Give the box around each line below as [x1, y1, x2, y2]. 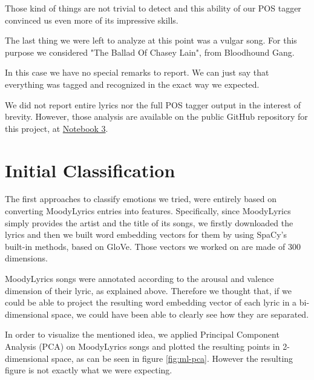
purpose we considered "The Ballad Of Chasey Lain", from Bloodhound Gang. [5, 45, 295, 58]
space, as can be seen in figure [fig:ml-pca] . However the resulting [51, 352, 293, 364]
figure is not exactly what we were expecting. [5, 364, 172, 376]
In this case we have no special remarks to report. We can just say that [5, 66, 269, 79]
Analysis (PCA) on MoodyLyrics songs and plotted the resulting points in [5, 340, 280, 352]
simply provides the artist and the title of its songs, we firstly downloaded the [5, 216, 293, 229]
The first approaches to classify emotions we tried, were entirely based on [5, 192, 276, 205]
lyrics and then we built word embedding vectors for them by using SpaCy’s [5, 228, 287, 241]
